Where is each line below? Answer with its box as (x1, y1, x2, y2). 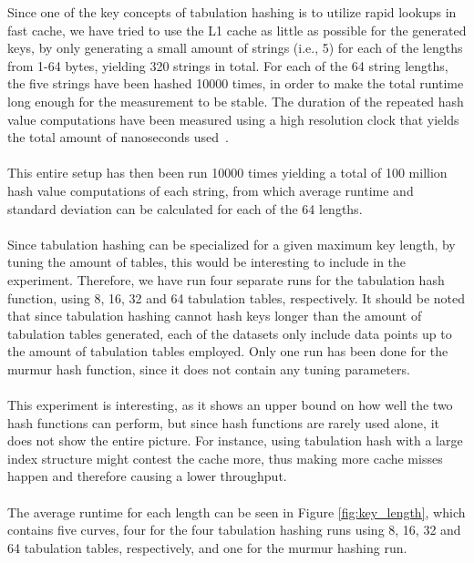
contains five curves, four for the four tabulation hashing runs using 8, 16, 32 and (7, 520, 461, 539)
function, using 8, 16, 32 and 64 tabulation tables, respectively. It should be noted (7, 288, 466, 307)
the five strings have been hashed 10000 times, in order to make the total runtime (7, 74, 464, 93)
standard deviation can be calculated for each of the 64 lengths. (7, 199, 363, 218)
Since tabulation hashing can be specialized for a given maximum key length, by (7, 234, 456, 253)
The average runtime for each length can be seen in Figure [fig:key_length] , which (7, 502, 466, 521)
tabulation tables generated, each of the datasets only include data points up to (7, 323, 452, 343)
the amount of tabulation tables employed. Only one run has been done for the (7, 342, 448, 361)
